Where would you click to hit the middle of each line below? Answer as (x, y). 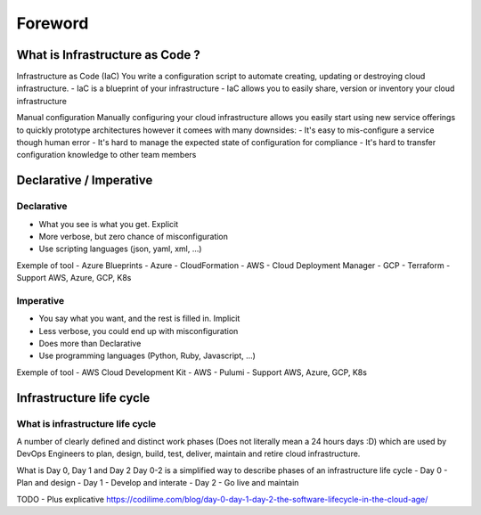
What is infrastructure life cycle (86, 423)
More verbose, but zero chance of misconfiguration (134, 236)
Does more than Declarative (90, 344)
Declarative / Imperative (85, 180)
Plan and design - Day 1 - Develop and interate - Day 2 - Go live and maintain (158, 483)
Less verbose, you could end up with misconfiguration (139, 331)
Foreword (53, 23)
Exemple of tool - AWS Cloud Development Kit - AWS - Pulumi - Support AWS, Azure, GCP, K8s (192, 372)
